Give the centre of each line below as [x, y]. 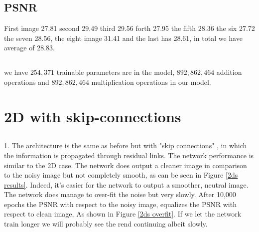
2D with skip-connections [93, 116]
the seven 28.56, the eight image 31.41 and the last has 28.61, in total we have [123, 38]
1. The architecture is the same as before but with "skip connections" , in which [126, 145]
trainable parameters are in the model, [116, 72]
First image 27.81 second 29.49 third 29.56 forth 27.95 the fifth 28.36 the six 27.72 [129, 28]
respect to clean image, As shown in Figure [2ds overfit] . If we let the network [123, 214]
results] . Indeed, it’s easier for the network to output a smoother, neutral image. [126, 184]
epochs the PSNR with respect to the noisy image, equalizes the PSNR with [120, 204]
